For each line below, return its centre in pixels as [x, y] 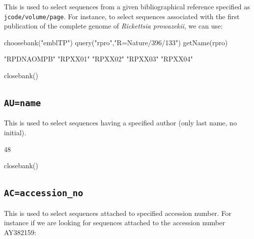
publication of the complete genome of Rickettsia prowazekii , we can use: [113, 26]
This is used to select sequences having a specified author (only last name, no [120, 123]
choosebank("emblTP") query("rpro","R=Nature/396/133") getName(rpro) [116, 42]
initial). [15, 132]
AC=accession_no [44, 193]
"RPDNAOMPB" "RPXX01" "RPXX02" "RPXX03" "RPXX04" [99, 59]
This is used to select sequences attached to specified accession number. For [118, 213]
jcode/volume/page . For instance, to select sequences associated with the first [122, 16]
